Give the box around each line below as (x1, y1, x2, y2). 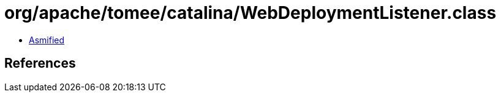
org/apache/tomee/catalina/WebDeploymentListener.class (4, 2, 497, 23)
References (4, 56, 76, 71)
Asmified (29, 34, 65, 45)
